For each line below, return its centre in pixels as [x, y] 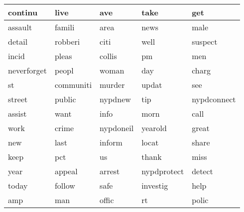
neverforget [27, 70]
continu [23, 12]
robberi [67, 41]
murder [112, 85]
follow [65, 185]
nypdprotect [163, 171]
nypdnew [115, 99]
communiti [73, 85]
